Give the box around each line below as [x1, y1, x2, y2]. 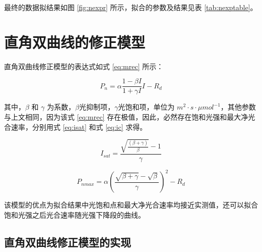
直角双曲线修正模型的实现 [4, 234, 131, 249]
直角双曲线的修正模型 [4, 31, 146, 52]
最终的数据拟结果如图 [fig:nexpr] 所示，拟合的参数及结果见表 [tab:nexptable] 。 [4, 2, 257, 12]
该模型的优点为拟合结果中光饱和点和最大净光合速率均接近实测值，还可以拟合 [4, 199, 258, 210]
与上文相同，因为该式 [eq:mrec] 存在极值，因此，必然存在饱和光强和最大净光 [4, 111, 255, 122]
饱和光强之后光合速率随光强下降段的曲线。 [4, 209, 145, 220]
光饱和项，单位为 [118, 102, 175, 112]
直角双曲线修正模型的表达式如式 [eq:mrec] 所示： [4, 61, 164, 71]
